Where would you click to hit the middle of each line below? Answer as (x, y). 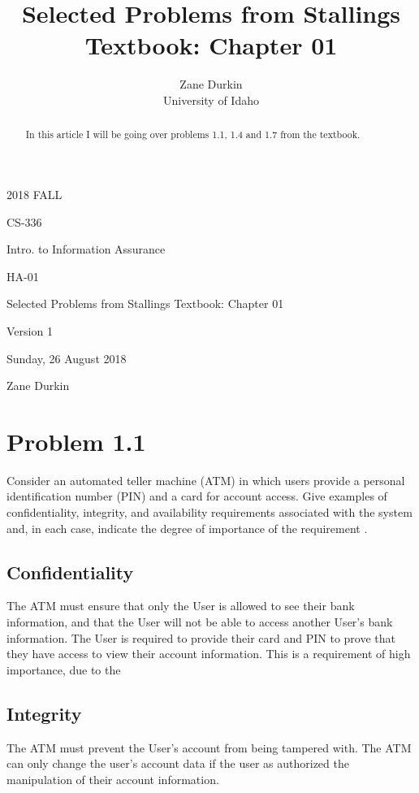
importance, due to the (64, 669)
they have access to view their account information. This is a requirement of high (209, 654)
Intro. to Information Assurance (86, 249)
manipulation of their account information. (113, 779)
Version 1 (30, 330)
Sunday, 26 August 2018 (67, 358)
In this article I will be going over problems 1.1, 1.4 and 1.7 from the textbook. (193, 134)
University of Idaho (211, 100)
